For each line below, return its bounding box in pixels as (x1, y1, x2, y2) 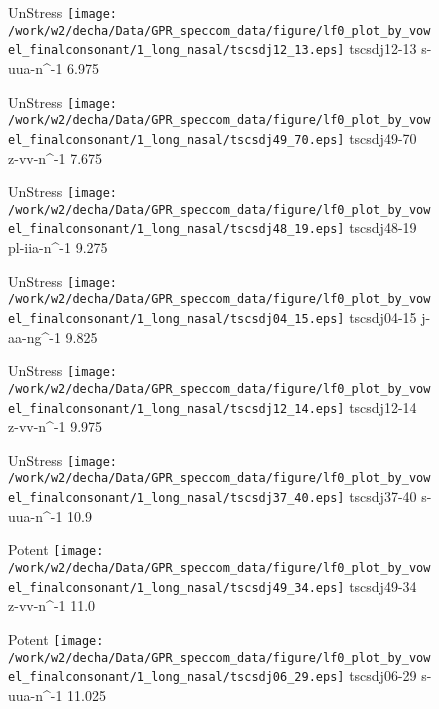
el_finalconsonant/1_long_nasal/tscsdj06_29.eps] (8, 670, 345, 685)
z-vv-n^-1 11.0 (8, 595, 96, 616)
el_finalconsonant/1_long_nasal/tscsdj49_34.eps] (8, 580, 345, 595)
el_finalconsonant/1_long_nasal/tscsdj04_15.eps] (8, 312, 345, 326)
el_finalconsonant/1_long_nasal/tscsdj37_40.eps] (8, 491, 345, 506)
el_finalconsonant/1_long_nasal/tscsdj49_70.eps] (8, 132, 345, 147)
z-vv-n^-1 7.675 (8, 147, 103, 168)
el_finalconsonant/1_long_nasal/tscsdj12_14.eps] (8, 401, 345, 416)
